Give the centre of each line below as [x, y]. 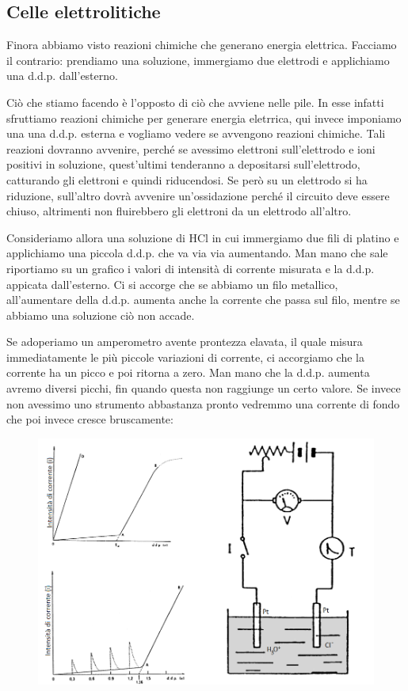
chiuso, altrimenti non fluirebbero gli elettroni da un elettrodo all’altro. [179, 211]
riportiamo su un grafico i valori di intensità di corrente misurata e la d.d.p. [191, 268]
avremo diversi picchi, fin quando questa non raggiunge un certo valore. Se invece [204, 388]
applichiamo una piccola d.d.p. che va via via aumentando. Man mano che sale [197, 253]
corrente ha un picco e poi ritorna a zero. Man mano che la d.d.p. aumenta [188, 372]
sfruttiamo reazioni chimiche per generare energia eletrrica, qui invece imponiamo [204, 118]
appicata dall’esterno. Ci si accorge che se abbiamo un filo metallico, [172, 284]
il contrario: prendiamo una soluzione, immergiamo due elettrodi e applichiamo [198, 60]
